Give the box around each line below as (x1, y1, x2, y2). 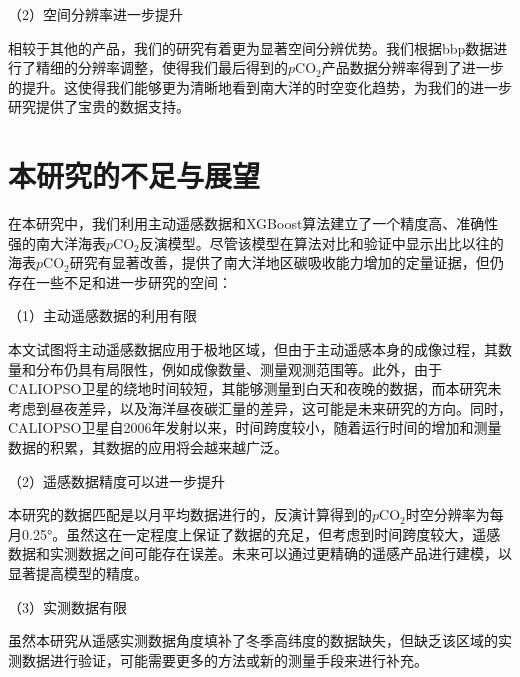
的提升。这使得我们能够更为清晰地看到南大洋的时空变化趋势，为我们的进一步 (8, 76, 512, 97)
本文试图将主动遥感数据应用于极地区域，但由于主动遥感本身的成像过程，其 (8, 339, 498, 360)
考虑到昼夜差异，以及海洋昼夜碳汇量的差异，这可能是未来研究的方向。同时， (8, 397, 512, 418)
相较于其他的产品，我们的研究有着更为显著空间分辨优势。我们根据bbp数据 (8, 37, 494, 58)
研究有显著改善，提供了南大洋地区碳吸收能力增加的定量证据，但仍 (69, 252, 504, 273)
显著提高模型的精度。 (8, 563, 148, 583)
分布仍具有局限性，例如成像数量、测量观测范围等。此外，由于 (35, 358, 442, 379)
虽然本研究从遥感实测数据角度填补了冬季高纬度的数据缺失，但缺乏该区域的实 (8, 630, 512, 651)
